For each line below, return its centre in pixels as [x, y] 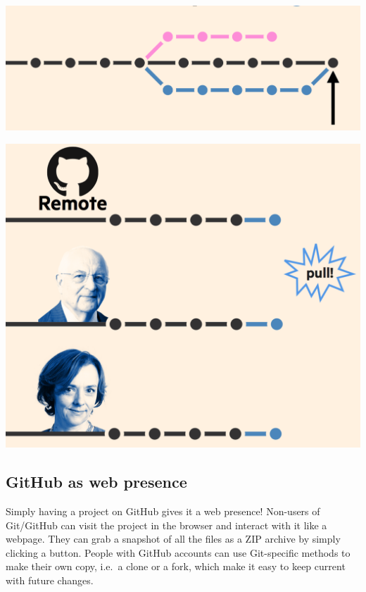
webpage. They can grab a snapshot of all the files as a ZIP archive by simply [173, 539]
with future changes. [50, 580]
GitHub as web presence [96, 482]
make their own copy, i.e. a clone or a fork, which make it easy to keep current [176, 566]
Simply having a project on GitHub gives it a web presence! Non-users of [163, 511]
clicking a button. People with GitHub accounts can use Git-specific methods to [178, 552]
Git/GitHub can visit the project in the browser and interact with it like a [166, 525]
